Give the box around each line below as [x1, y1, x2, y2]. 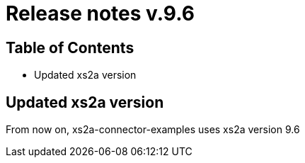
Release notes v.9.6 [6, 1, 195, 26]
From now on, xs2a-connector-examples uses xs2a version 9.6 [6, 123, 300, 136]
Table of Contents [6, 38, 134, 57]
